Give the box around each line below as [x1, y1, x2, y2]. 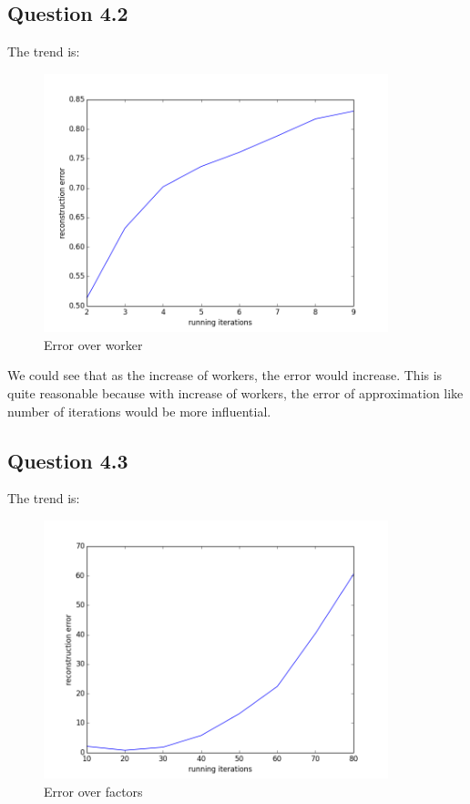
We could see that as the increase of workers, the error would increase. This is [7, 366, 443, 385]
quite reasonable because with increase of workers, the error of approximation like [7, 384, 464, 403]
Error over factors [44, 782, 143, 801]
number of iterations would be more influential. [7, 401, 271, 420]
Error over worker [44, 335, 143, 354]
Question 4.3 [7, 446, 128, 474]
